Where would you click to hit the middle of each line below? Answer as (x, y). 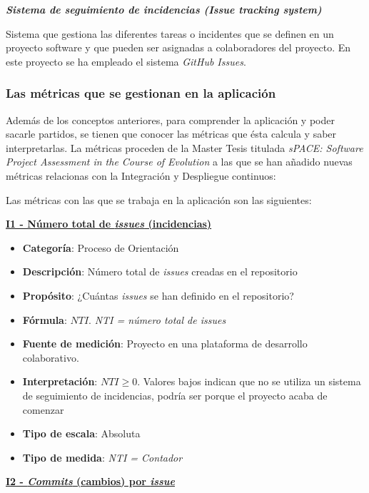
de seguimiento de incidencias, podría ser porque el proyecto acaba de (175, 395)
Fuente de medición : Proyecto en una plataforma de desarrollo (165, 344)
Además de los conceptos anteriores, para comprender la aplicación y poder (170, 120)
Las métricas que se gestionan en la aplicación (141, 93)
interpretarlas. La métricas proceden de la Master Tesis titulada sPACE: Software (184, 147)
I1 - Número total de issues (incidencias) (109, 224)
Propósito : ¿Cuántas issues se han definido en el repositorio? (158, 295)
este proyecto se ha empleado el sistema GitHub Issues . (126, 61)
